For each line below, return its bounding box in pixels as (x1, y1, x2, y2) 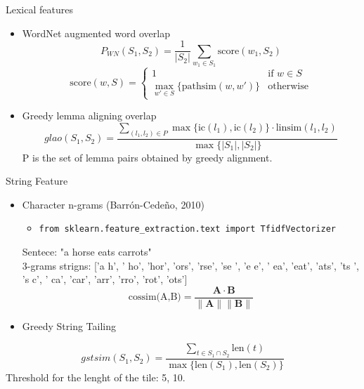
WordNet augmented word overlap (22, 25, 170, 40)
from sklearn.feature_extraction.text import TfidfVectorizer (39, 224, 336, 235)
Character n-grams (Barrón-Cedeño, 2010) (22, 197, 204, 211)
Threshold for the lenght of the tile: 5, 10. (6, 369, 186, 384)
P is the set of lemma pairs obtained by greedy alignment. (22, 150, 273, 164)
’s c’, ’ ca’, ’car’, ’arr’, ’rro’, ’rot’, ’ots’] (22, 272, 188, 286)
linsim (275, 122, 302, 133)
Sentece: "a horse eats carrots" (22, 244, 152, 259)
